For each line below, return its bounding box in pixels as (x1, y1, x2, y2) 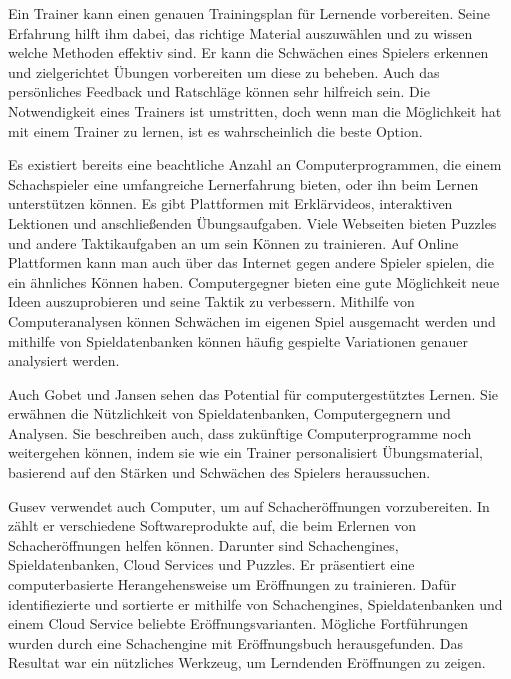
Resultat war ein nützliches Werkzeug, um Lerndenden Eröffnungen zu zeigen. (8, 652, 486, 673)
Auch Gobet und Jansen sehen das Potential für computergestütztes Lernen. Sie (8, 383, 499, 404)
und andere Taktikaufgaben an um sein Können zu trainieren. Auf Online (8, 232, 459, 253)
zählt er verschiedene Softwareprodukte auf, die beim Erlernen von (8, 515, 417, 536)
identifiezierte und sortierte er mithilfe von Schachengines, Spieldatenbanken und (8, 593, 503, 614)
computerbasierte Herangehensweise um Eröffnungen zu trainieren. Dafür (8, 574, 457, 595)
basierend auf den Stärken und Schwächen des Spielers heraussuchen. (8, 462, 431, 483)
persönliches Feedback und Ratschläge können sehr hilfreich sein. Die (8, 81, 430, 102)
